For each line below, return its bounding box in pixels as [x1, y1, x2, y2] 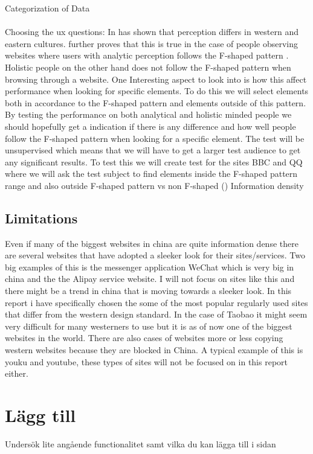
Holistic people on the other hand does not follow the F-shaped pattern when [5, 60, 291, 73]
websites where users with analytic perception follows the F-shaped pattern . [5, 49, 289, 62]
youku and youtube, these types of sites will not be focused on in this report [5, 355, 288, 368]
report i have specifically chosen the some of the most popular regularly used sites [5, 296, 308, 309]
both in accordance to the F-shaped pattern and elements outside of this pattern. [5, 96, 306, 109]
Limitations [5, 208, 78, 227]
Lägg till [5, 403, 76, 427]
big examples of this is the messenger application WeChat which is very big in [5, 260, 294, 273]
